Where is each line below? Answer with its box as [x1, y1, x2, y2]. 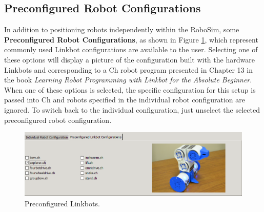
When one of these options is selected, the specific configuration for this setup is [4, 84, 256, 95]
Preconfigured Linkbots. [25, 198, 100, 208]
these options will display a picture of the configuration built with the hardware [4, 54, 255, 65]
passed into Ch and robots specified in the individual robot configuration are [4, 94, 245, 105]
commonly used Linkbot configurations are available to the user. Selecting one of [4, 44, 258, 55]
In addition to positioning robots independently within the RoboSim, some [4, 24, 239, 35]
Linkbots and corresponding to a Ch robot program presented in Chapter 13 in [4, 64, 253, 75]
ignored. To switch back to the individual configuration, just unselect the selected [4, 104, 260, 115]
